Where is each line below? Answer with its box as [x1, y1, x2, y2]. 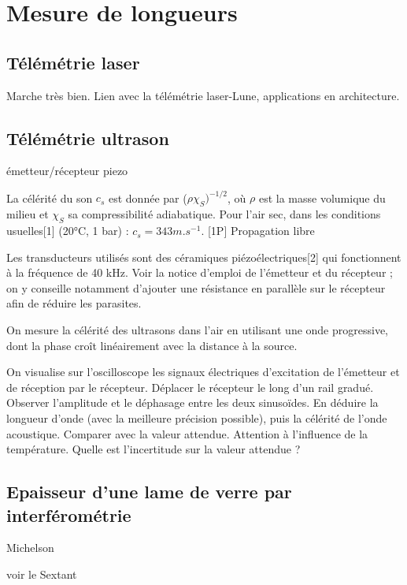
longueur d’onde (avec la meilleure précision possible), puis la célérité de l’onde [6, 410, 387, 426]
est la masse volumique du [258, 189, 386, 206]
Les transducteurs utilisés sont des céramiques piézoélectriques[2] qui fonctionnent [6, 248, 401, 265]
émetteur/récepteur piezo [6, 162, 128, 179]
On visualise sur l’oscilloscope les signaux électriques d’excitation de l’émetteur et [6, 363, 400, 380]
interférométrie [6, 502, 131, 527]
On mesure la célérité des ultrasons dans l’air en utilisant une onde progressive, [6, 322, 388, 338]
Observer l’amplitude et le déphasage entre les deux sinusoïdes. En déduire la [6, 394, 379, 411]
